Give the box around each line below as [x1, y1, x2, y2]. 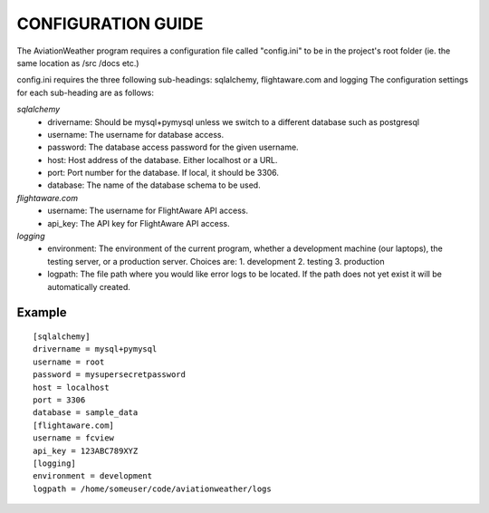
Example [16, 305, 67, 321]
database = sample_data [33, 408, 139, 418]
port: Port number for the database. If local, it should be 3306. [47, 168, 280, 179]
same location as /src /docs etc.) [16, 57, 139, 68]
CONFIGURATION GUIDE [16, 14, 204, 34]
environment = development [33, 471, 153, 481]
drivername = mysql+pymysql [33, 344, 158, 354]
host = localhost [33, 382, 110, 392]
